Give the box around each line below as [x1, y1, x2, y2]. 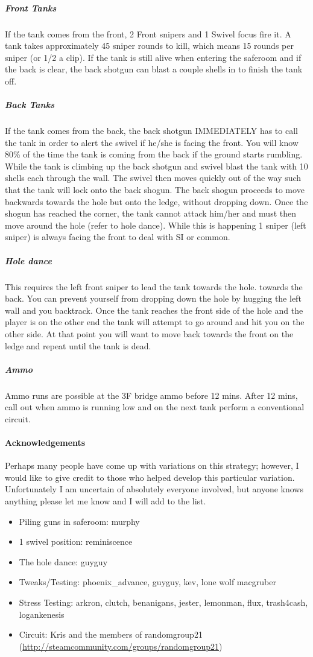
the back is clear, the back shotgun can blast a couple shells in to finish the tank [5, 63, 303, 75]
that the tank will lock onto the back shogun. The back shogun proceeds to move [5, 183, 305, 196]
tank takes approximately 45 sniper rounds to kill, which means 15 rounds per [5, 39, 294, 52]
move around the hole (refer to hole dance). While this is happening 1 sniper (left [5, 218, 306, 231]
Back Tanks [5, 98, 54, 111]
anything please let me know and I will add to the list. [5, 495, 206, 507]
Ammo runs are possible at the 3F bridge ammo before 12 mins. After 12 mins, [5, 389, 298, 401]
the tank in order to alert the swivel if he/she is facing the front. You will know [5, 136, 299, 148]
